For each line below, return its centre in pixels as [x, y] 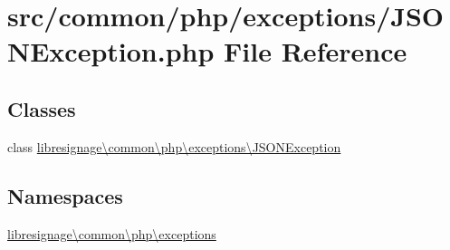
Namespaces [65, 195]
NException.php [111, 51]
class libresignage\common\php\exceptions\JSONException [174, 146]
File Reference [316, 51]
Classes [42, 108]
